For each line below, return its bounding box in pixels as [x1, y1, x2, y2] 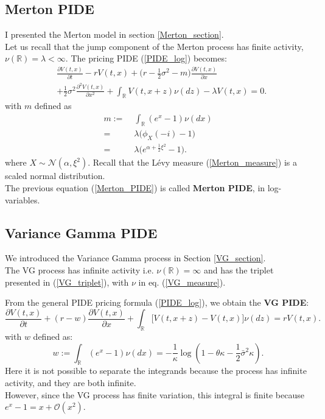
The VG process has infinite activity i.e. [5, 263, 154, 276]
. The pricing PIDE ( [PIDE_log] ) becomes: [65, 52, 227, 65]
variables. [5, 193, 40, 206]
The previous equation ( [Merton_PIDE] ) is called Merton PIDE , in [5, 181, 265, 194]
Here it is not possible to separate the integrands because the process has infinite [5, 364, 307, 377]
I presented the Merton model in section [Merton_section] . [5, 28, 224, 41]
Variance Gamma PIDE [5, 223, 158, 242]
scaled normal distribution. [5, 169, 105, 182]
